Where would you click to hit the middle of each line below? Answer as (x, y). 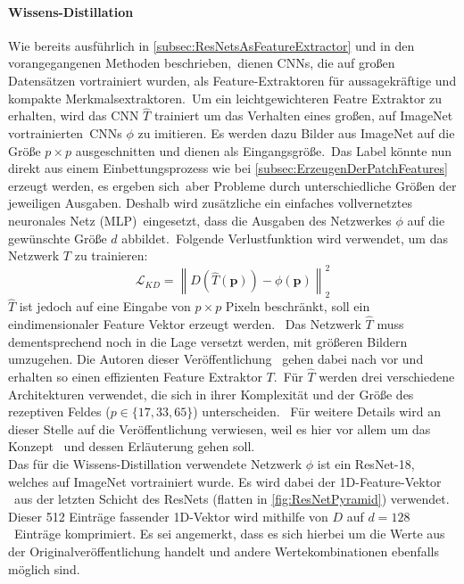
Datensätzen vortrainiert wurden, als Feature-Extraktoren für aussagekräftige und (232, 80)
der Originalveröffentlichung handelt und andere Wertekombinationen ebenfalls (224, 551)
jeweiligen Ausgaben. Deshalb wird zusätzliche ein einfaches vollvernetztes (210, 203)
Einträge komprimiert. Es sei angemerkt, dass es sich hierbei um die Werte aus (229, 534)
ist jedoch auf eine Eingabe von (105, 306)
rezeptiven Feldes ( (59, 411)
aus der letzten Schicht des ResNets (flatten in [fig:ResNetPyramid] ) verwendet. (232, 499)
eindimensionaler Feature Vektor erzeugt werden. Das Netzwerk (185, 324)
